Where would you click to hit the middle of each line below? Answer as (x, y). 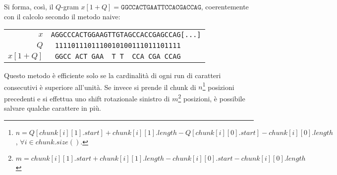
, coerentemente (225, 6)
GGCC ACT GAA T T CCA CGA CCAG (118, 57)
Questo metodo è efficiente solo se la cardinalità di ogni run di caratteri (112, 75)
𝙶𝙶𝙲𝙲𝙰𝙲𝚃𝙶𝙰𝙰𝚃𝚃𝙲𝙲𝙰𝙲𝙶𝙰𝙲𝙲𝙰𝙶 (161, 7)
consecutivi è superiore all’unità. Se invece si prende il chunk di (100, 87)
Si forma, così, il (29, 6)
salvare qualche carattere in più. (53, 108)
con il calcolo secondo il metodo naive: (62, 16)
